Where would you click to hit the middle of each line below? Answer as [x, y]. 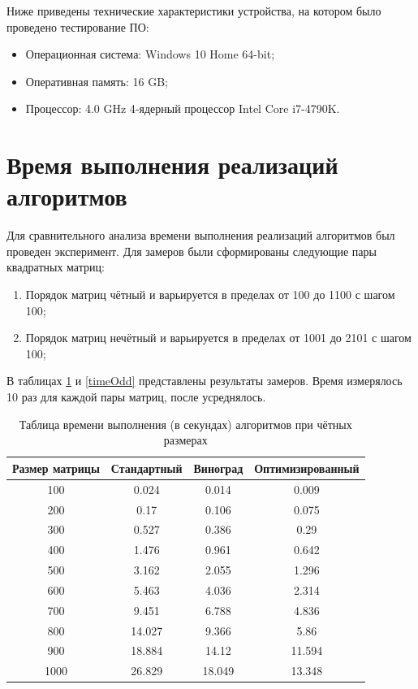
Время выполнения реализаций [172, 165]
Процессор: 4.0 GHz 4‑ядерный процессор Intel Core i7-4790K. [183, 108]
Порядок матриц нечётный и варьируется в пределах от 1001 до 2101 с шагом [218, 338]
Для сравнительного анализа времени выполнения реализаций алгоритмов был [201, 235]
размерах [185, 440]
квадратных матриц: [56, 267]
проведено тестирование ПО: [78, 26]
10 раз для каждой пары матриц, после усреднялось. [136, 397]
